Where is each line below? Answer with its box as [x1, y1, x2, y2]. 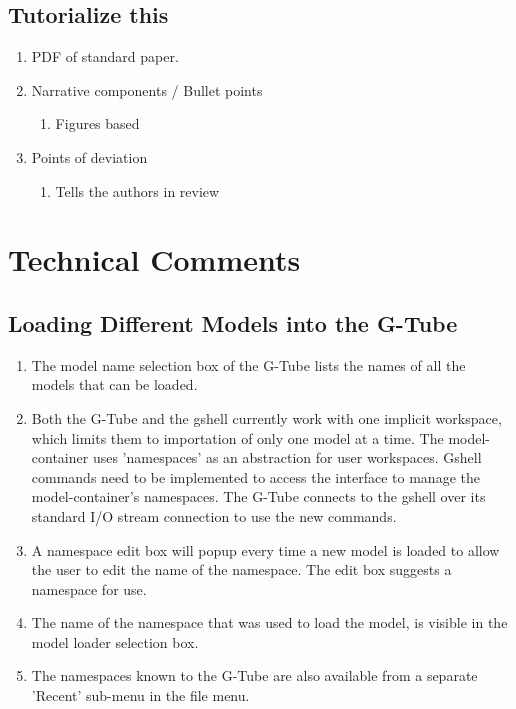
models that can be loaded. [31, 374, 198, 395]
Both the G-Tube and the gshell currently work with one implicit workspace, [31, 407, 502, 428]
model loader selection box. [31, 631, 199, 652]
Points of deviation [31, 146, 148, 167]
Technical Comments [8, 239, 301, 280]
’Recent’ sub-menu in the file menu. [31, 685, 250, 706]
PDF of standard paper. [31, 46, 179, 67]
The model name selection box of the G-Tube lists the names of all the [31, 354, 466, 375]
